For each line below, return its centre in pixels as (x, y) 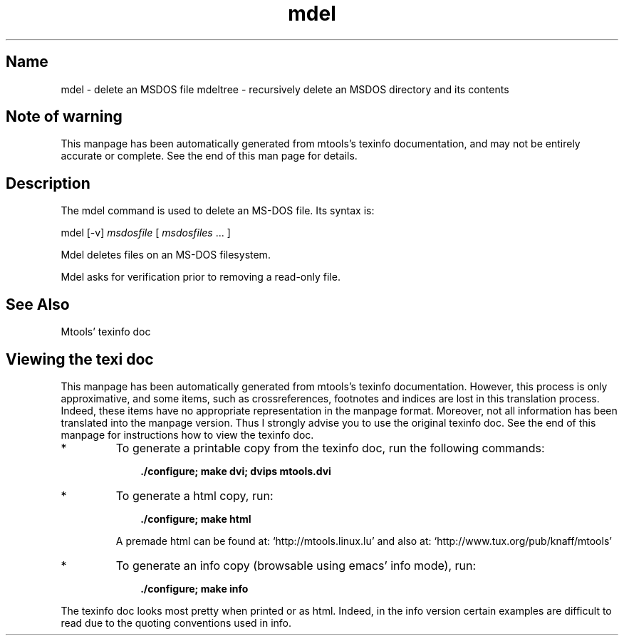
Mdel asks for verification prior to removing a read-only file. (201, 277)
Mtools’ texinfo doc (106, 332)
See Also (38, 304)
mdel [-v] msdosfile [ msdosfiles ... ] (146, 233)
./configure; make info (194, 588)
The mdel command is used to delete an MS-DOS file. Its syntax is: (218, 211)
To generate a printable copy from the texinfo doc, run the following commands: (330, 448)
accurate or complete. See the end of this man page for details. (209, 156)
